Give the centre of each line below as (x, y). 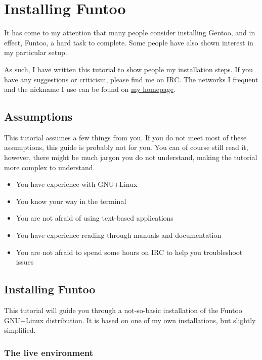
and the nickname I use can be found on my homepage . (90, 89)
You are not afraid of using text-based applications (95, 218)
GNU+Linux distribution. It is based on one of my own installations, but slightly (130, 320)
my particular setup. (36, 52)
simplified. (20, 330)
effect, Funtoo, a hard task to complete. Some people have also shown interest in (129, 42)
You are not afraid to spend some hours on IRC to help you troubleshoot (129, 252)
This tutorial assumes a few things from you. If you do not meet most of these (125, 137)
